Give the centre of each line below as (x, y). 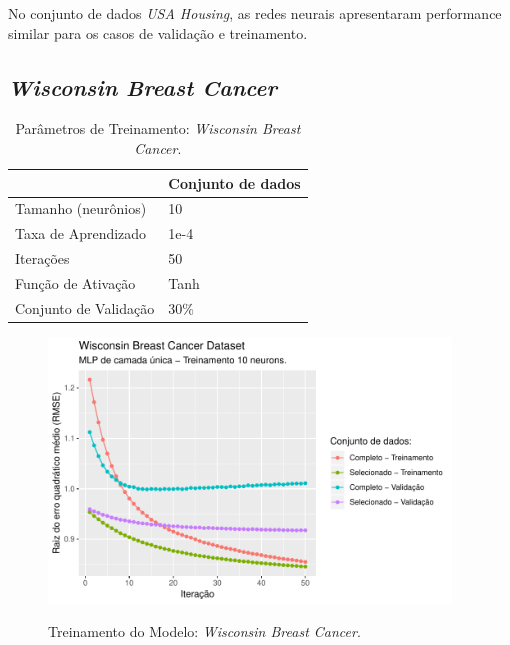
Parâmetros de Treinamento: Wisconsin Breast (158, 128)
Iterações (42, 258)
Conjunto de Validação (85, 307)
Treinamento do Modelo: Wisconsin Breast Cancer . (204, 631)
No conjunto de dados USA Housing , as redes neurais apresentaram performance (255, 13)
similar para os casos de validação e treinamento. (158, 32)
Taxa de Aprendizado (81, 233)
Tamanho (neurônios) (81, 208)
